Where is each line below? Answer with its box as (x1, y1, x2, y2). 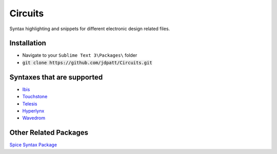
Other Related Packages (9, 128, 88, 137)
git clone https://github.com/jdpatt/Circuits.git (22, 59, 152, 65)
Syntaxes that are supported (9, 73, 103, 81)
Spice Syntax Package (9, 142, 57, 148)
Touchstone (22, 94, 48, 100)
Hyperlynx (22, 107, 45, 114)
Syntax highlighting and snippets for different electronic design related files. (9, 26, 170, 32)
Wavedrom (22, 115, 46, 121)
